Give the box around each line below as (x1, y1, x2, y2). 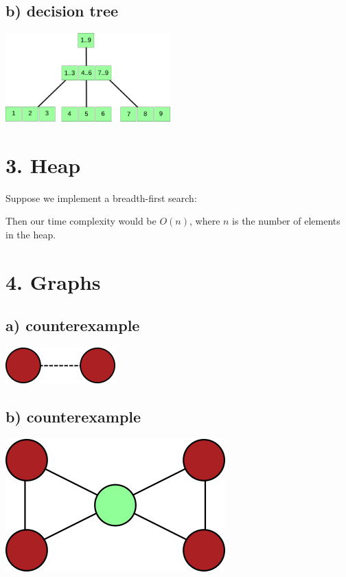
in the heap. (5, 227, 56, 241)
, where (189, 214, 220, 228)
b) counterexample (5, 406, 141, 427)
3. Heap (5, 150, 81, 179)
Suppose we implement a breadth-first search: (5, 190, 197, 205)
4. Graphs (5, 267, 101, 295)
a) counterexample (5, 315, 140, 336)
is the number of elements (232, 214, 341, 228)
